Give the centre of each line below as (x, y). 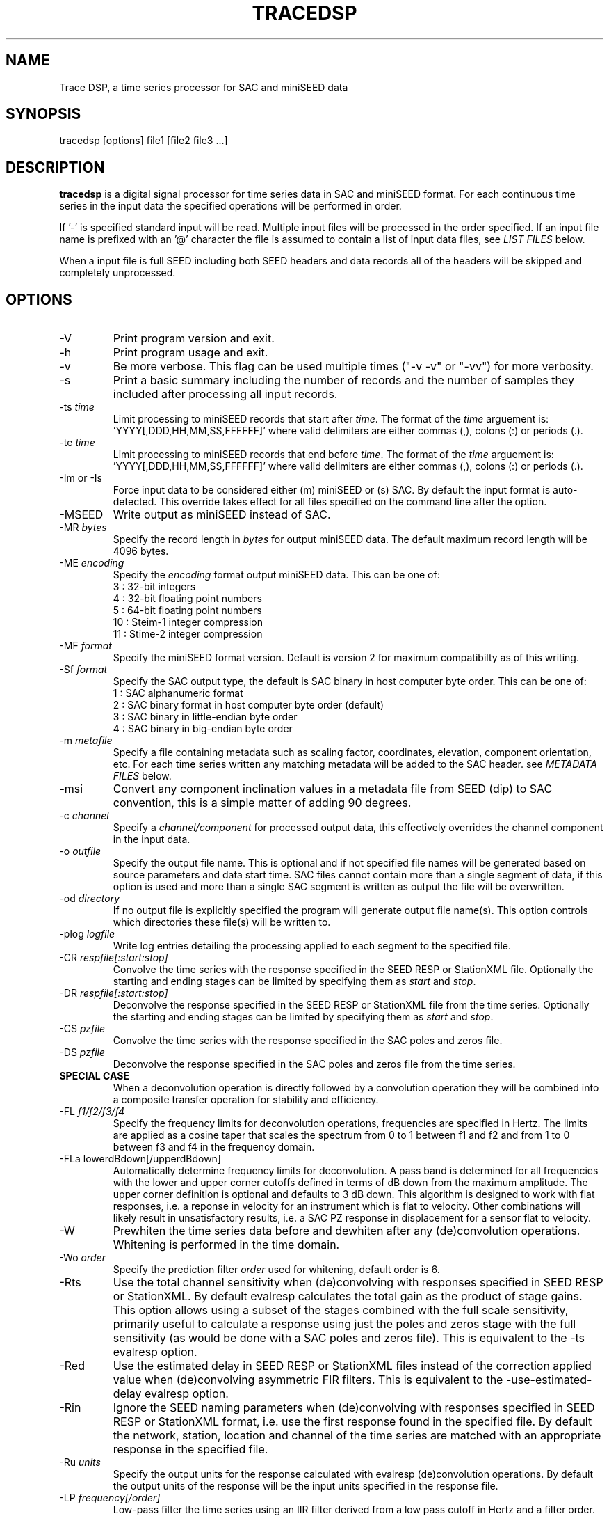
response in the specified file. (190, 1450)
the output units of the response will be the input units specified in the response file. (306, 1486)
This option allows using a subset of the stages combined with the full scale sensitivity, (341, 1310)
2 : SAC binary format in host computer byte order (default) (249, 705)
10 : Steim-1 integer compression (188, 622)
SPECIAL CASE (94, 1076)
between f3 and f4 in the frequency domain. (214, 1147)
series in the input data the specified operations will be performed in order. (230, 206)
